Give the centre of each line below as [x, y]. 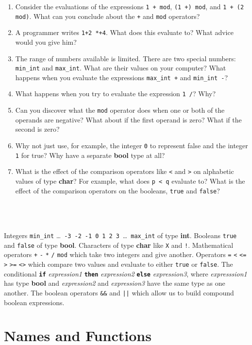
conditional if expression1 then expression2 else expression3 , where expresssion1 [126, 273]
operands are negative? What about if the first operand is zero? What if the [128, 119]
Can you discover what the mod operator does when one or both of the [120, 110]
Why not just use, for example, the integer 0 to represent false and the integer [132, 145]
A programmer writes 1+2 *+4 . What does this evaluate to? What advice [124, 32]
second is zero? [37, 129]
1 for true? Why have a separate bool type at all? [90, 155]
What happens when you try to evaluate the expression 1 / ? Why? [116, 94]
